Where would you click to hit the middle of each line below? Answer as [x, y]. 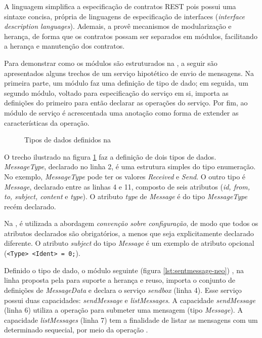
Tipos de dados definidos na [68, 140]
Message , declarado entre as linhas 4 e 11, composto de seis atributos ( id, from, [127, 186]
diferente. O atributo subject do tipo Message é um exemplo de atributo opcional [129, 243]
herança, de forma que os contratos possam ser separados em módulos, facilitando [131, 36]
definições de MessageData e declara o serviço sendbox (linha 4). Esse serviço [123, 290]
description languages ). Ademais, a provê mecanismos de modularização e [118, 26]
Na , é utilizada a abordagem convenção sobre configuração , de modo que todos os [131, 223]
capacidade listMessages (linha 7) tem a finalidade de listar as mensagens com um [131, 320]
